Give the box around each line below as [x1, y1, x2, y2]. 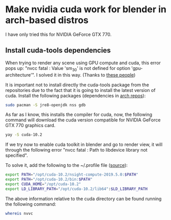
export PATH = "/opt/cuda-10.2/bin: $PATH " [5, 177, 93, 182]
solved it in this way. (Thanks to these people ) [38, 71, 136, 78]
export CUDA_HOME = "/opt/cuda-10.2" [5, 182, 81, 187]
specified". [5, 152, 28, 159]
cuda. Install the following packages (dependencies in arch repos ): [5, 92, 146, 99]
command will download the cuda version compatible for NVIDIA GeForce [5, 117, 161, 123]
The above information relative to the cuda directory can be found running [5, 195, 162, 202]
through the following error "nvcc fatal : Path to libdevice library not [5, 147, 147, 153]
